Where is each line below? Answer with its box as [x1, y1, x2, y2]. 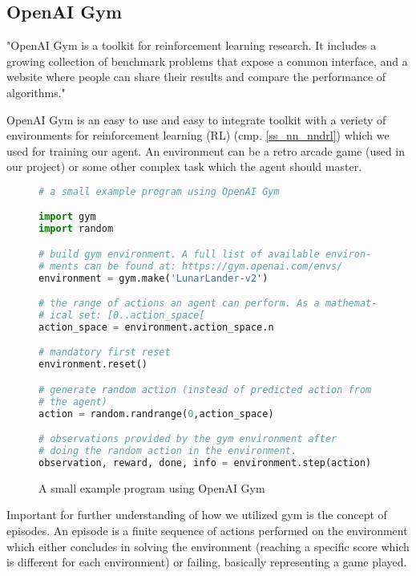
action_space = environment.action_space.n [38, 321, 274, 333]
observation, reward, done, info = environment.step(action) [38, 456, 372, 469]
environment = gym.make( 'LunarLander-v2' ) [38, 272, 269, 284]
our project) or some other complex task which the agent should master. [6, 158, 362, 175]
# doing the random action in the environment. [38, 445, 297, 457]
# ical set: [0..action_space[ [38, 310, 205, 322]
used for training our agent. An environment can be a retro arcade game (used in [6, 142, 406, 159]
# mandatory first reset [38, 347, 171, 359]
